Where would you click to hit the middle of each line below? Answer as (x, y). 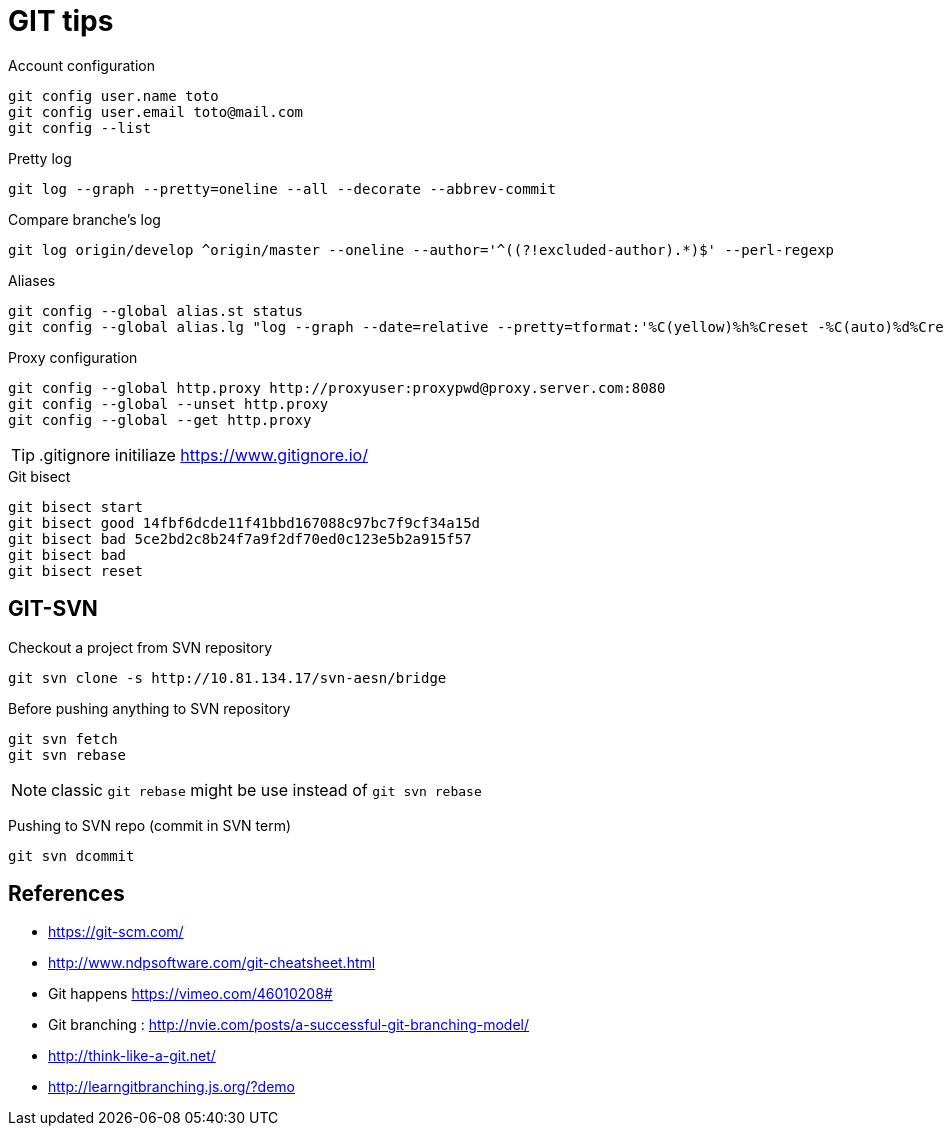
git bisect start (75, 506)
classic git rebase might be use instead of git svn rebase (266, 789)
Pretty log (40, 158)
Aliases (32, 280)
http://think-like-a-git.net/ (132, 1056)
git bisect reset (75, 570)
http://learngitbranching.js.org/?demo (171, 1087)
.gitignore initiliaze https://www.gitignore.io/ (203, 454)
